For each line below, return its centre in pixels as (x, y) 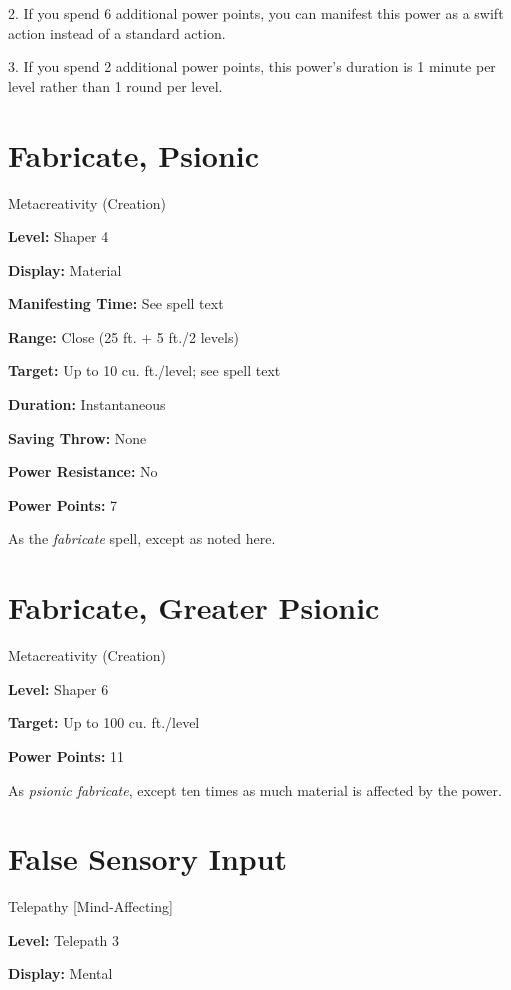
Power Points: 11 (66, 755)
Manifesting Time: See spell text (116, 303)
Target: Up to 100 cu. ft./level (104, 722)
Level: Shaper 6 (58, 688)
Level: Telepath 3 (64, 939)
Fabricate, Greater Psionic (194, 607)
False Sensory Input (148, 858)
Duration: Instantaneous (87, 404)
